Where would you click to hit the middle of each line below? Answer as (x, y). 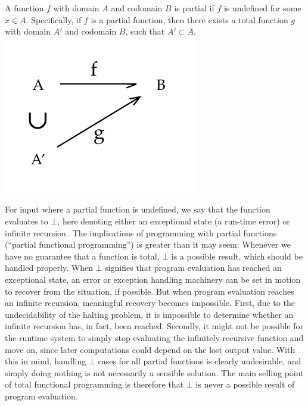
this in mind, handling (46, 361)
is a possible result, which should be (237, 256)
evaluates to (27, 221)
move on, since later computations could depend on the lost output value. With (150, 349)
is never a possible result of (245, 384)
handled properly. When (49, 268)
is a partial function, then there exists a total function (189, 19)
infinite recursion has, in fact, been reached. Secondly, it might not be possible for (154, 326)
